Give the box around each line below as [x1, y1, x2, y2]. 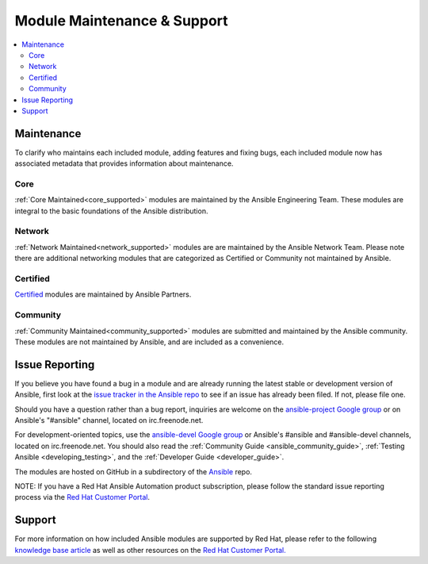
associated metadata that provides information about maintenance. [14, 159, 234, 168]
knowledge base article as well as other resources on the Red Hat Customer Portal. [14, 545, 286, 554]
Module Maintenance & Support [14, 12, 229, 29]
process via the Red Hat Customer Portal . [14, 493, 151, 502]
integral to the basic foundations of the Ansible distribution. [14, 206, 208, 216]
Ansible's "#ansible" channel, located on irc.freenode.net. [14, 416, 204, 424]
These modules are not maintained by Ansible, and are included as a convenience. [14, 337, 285, 347]
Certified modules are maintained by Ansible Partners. [14, 290, 192, 299]
